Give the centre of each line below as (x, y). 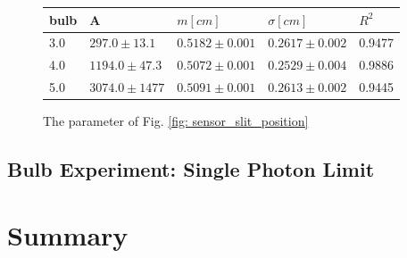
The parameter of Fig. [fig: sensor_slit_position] (176, 121)
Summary (68, 234)
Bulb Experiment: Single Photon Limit (191, 169)
